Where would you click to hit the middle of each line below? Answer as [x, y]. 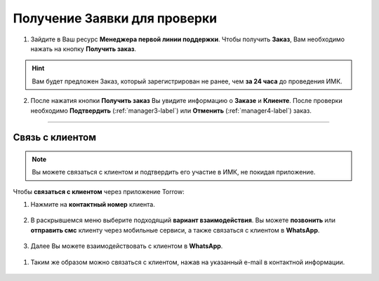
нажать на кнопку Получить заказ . [84, 48]
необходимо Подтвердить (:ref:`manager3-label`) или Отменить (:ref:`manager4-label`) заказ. [171, 110]
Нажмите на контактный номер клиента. [93, 205]
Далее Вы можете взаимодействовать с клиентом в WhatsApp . [127, 246]
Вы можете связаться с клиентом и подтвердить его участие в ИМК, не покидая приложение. [174, 172]
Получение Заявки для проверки [115, 18]
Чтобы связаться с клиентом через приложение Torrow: [99, 191]
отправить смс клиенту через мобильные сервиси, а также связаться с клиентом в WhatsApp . [175, 230]
